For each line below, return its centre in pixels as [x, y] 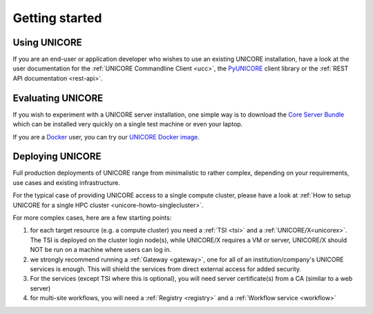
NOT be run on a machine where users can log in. [101, 250]
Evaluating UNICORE [58, 98]
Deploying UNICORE [57, 156]
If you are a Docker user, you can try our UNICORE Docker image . [106, 137]
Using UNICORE [47, 42]
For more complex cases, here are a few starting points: [92, 218]
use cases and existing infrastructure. [66, 182]
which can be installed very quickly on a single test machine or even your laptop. [128, 124]
